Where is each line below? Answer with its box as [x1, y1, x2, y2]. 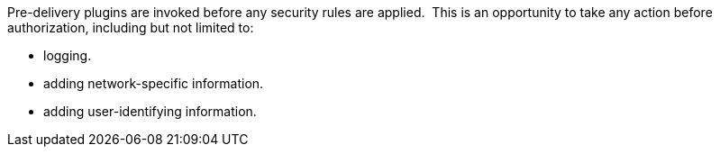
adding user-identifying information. [43, 104, 257, 119]
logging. [43, 48, 92, 63]
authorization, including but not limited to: [7, 20, 254, 35]
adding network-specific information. [43, 76, 264, 91]
